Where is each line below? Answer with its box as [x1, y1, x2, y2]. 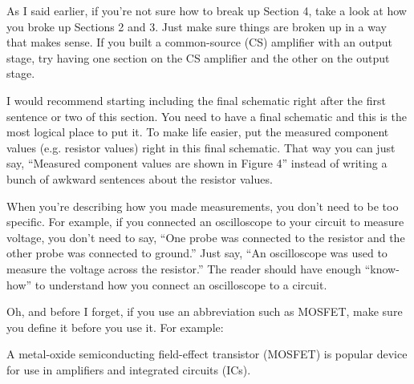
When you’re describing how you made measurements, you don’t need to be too [6, 197, 399, 214]
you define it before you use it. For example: [6, 318, 224, 335]
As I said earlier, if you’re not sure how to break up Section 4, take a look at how [6, 2, 407, 18]
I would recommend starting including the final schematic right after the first [6, 91, 386, 108]
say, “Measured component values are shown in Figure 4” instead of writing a [6, 155, 388, 172]
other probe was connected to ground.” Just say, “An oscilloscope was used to [6, 245, 388, 261]
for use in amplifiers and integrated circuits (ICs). [6, 361, 251, 378]
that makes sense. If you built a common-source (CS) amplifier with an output [6, 34, 393, 51]
